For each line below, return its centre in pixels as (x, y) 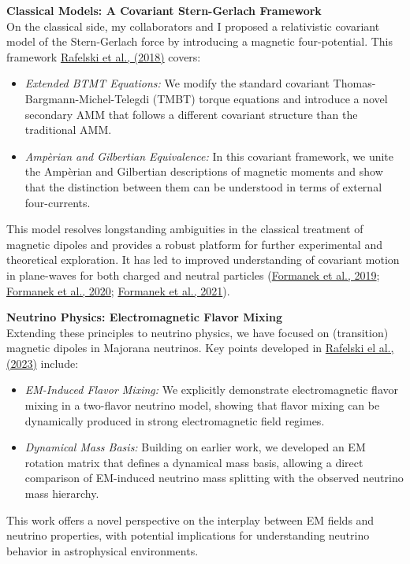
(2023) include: (43, 363)
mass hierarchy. (62, 493)
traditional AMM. (68, 130)
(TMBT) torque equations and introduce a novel (270, 98)
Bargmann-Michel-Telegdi (87, 98)
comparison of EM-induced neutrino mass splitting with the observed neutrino (214, 478)
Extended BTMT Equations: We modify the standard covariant (177, 83)
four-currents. (58, 202)
